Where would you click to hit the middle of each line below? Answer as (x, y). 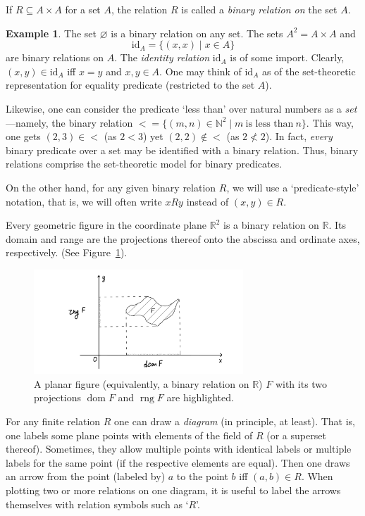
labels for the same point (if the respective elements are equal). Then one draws (178, 462)
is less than (270, 124)
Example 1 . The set (51, 33)
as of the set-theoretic (309, 71)
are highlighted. (200, 397)
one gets (23, 136)
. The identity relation (162, 57)
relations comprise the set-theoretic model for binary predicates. (144, 164)
